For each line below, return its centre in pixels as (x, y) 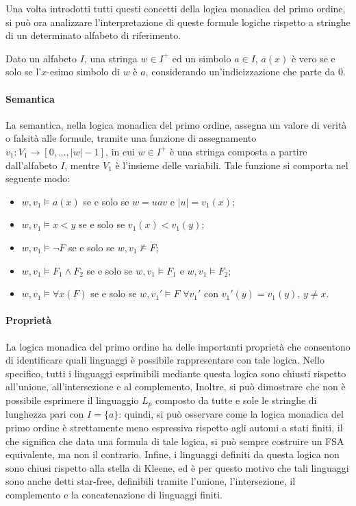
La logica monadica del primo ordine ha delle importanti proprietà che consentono (178, 346)
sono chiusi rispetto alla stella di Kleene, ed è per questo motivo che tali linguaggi (177, 467)
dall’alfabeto (31, 165)
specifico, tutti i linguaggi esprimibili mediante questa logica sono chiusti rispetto (176, 373)
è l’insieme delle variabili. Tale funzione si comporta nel (232, 165)
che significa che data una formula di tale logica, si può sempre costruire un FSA (175, 441)
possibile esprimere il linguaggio (72, 400)
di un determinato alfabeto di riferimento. (93, 35)
